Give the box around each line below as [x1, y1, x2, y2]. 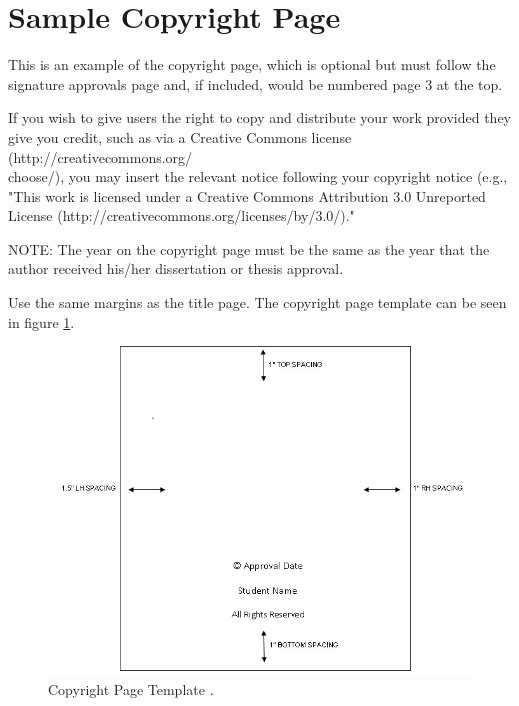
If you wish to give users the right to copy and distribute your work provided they [8, 107, 512, 128]
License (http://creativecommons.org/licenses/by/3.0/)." [8, 205, 355, 226]
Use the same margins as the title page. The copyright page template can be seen [8, 292, 507, 313]
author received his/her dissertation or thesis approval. [8, 258, 344, 279]
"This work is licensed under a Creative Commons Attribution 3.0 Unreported [8, 185, 486, 206]
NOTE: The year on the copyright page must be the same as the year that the [8, 238, 490, 259]
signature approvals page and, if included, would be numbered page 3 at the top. [8, 73, 503, 94]
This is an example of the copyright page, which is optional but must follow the [8, 54, 496, 75]
